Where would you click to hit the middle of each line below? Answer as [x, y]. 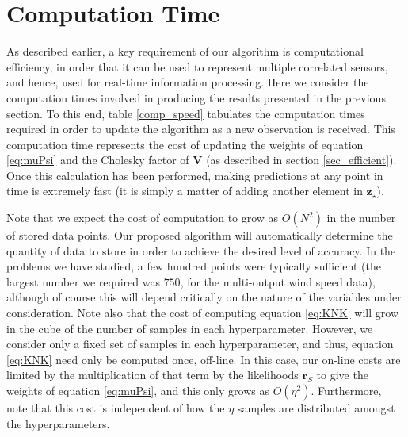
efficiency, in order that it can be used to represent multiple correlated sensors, [197, 66]
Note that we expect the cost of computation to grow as [143, 218]
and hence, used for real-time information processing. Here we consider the [188, 82]
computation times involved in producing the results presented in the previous [196, 97]
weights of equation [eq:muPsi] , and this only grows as [138, 390]
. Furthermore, [346, 390]
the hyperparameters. [58, 423]
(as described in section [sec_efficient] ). [301, 160]
